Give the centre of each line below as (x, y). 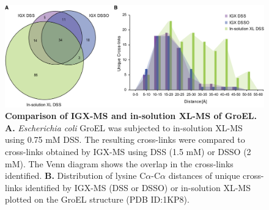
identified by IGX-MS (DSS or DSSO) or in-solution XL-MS (138, 187)
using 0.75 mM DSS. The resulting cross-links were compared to (125, 139)
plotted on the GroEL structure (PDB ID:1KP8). (97, 199)
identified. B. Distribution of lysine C (76, 176)
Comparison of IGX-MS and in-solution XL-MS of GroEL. (131, 116)
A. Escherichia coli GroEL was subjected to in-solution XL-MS (124, 127)
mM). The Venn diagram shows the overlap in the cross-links (119, 163)
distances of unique (204, 176)
